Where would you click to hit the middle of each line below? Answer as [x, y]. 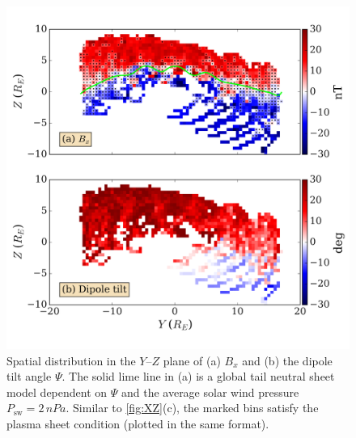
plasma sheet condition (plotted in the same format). [138, 423]
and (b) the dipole [287, 360]
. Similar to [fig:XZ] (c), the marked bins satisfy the [192, 408]
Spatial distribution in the [71, 360]
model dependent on [57, 392]
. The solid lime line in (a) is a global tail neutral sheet [198, 376]
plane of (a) [192, 360]
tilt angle [29, 376]
